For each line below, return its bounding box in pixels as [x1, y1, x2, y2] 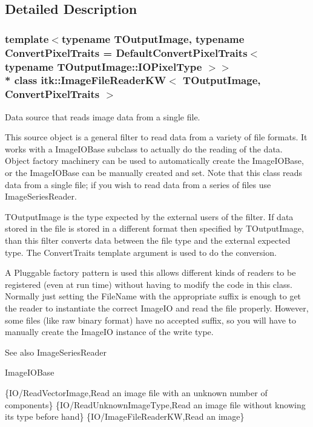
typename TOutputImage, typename [61, 31, 245, 46]
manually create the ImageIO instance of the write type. [5, 325, 214, 338]
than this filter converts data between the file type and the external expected [5, 234, 291, 247]
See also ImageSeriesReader [5, 345, 107, 358]
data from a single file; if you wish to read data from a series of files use [5, 178, 271, 191]
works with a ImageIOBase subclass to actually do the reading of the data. [5, 142, 283, 155]
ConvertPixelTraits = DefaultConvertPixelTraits [5, 45, 248, 60]
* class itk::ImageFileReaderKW [5, 73, 166, 88]
